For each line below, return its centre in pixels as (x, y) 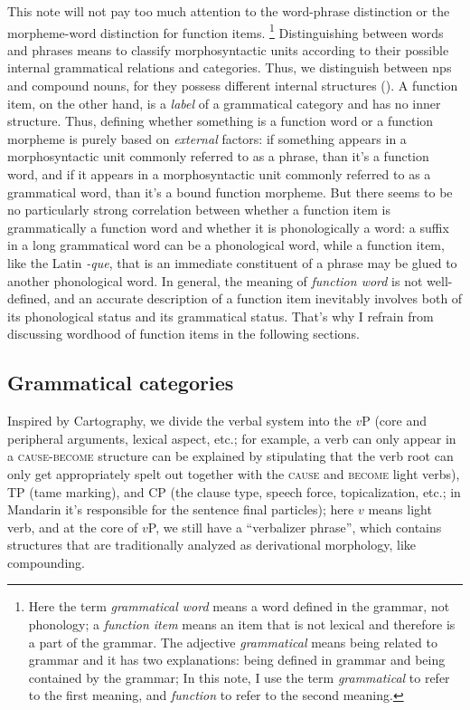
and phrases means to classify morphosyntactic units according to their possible (228, 49)
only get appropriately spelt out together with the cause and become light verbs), (234, 473)
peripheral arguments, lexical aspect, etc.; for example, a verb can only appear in (232, 438)
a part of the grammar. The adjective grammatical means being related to (233, 642)
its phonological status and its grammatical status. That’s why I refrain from (221, 316)
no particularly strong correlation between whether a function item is (199, 210)
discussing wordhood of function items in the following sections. (183, 334)
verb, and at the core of (73, 527)
